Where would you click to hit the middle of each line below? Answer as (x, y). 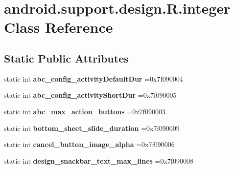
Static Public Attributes (66, 58)
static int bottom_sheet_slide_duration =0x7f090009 (92, 128)
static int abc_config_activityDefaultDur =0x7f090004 (94, 78)
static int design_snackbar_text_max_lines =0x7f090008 (99, 160)
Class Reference (58, 27)
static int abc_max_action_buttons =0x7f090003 (85, 111)
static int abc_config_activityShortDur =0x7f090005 (90, 95)
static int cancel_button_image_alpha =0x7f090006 (89, 144)
